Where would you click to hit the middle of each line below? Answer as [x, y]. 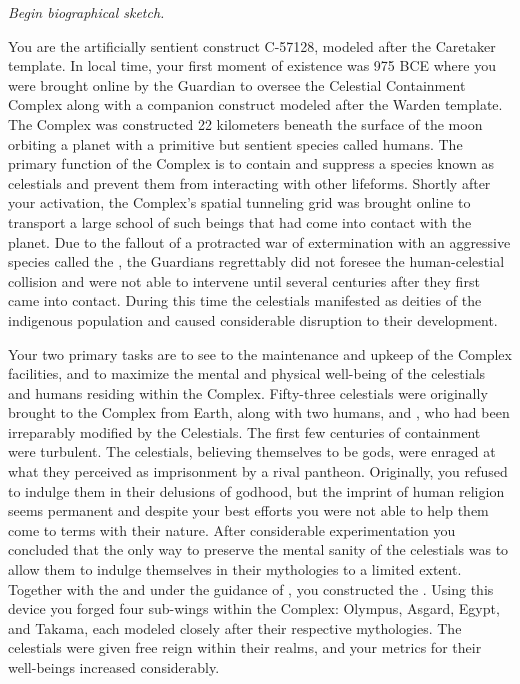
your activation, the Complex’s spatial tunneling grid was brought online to [239, 202]
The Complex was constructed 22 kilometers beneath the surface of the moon [245, 123]
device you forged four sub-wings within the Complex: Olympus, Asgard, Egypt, [254, 608]
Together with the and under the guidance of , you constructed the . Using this [251, 588]
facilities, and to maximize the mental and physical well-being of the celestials [247, 373]
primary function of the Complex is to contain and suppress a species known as [251, 163]
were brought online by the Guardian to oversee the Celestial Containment [237, 84]
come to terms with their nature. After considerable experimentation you [232, 529]
